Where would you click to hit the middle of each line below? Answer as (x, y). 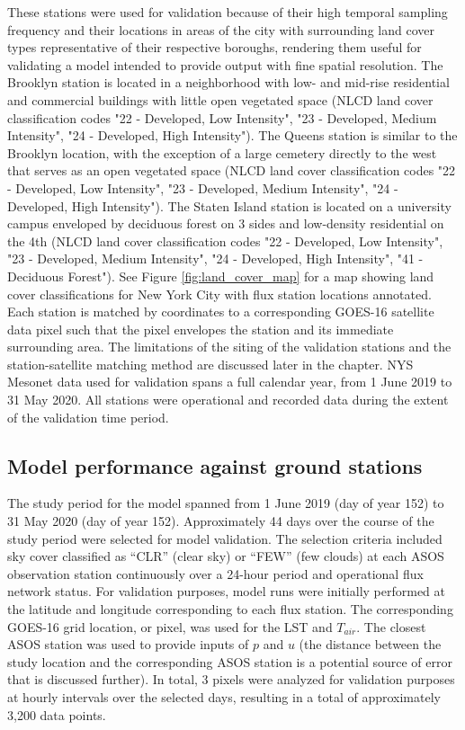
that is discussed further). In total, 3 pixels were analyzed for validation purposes (231, 679)
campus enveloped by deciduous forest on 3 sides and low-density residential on (226, 223)
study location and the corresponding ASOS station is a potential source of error (230, 661)
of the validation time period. (88, 417)
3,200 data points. (57, 714)
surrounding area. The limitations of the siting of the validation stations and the (229, 347)
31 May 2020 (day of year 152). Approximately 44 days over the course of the (221, 521)
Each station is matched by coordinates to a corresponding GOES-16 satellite (221, 312)
